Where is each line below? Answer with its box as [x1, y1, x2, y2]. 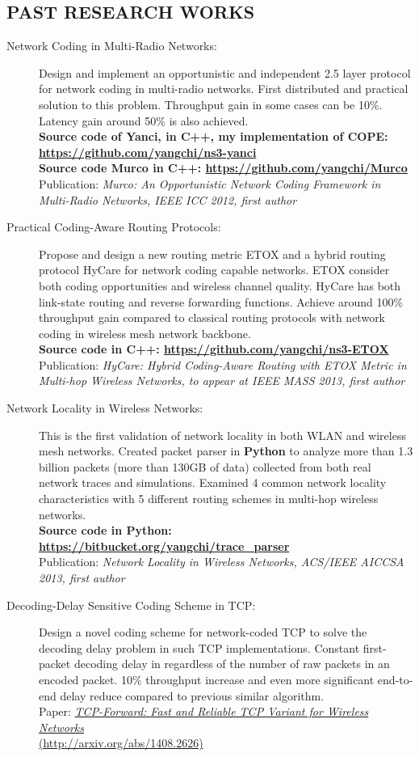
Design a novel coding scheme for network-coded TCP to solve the [39, 624, 367, 641]
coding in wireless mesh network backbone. [39, 324, 251, 341]
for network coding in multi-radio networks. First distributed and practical [39, 80, 409, 97]
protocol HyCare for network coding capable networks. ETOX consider [39, 261, 390, 278]
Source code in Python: [39, 522, 172, 539]
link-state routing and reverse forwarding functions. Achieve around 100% [39, 293, 404, 310]
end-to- [377, 670, 413, 687]
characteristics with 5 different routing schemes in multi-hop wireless [39, 490, 379, 507]
